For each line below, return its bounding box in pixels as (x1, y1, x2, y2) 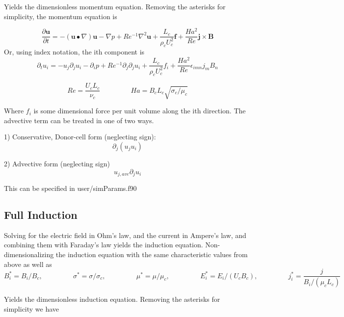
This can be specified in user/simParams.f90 (4, 183, 137, 193)
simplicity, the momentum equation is (4, 11, 117, 21)
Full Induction (4, 207, 78, 222)
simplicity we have (4, 303, 59, 314)
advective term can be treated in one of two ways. (4, 115, 154, 125)
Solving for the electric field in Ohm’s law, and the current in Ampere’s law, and (4, 230, 246, 240)
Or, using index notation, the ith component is (4, 47, 145, 57)
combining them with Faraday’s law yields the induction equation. (4, 239, 203, 250)
